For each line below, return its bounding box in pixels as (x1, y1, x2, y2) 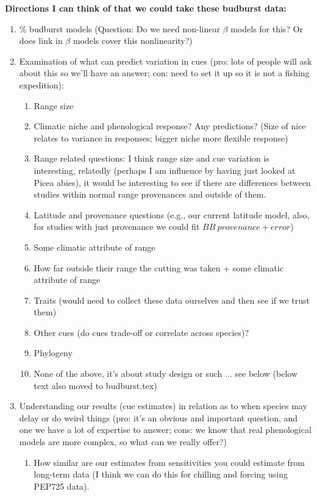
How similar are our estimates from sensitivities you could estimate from (34, 456, 305, 468)
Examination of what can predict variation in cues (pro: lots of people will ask (19, 54, 312, 67)
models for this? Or (230, 22, 304, 35)
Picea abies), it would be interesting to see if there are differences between (34, 176, 311, 188)
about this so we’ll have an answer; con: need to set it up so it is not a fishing (19, 66, 310, 79)
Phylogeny (34, 346, 73, 359)
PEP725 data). (34, 479, 90, 492)
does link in (19, 34, 63, 47)
